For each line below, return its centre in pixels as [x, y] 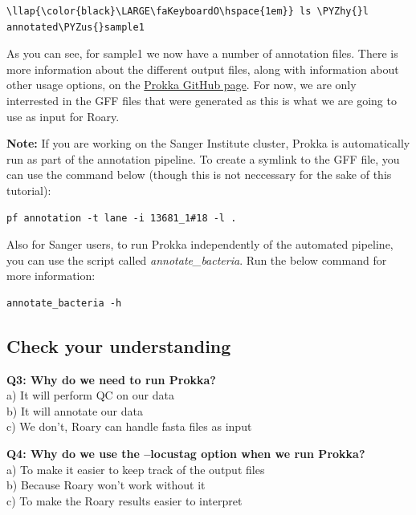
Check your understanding [119, 345]
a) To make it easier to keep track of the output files [136, 469]
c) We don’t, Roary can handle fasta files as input [129, 426]
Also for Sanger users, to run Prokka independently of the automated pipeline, [200, 244]
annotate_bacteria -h [64, 303]
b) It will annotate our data [75, 410]
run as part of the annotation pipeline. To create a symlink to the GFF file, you [203, 158]
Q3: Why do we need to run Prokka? [111, 379]
